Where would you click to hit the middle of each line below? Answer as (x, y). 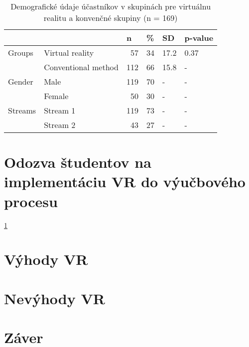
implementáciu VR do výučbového (125, 181)
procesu (31, 201)
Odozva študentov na (78, 162)
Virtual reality (69, 53)
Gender (21, 81)
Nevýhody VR (55, 298)
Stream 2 (60, 125)
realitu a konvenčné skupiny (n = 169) (111, 18)
